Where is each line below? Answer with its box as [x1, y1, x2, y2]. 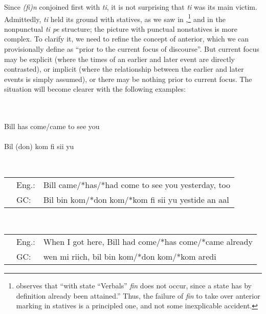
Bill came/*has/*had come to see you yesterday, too [43, 178, 231, 191]
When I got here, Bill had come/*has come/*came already [43, 236, 253, 248]
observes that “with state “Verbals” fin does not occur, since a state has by [16, 280, 252, 291]
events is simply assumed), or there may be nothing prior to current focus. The [4, 73, 252, 84]
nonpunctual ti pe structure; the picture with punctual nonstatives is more [4, 23, 237, 34]
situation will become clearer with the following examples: [4, 83, 186, 94]
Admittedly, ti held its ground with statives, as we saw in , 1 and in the [4, 12, 226, 24]
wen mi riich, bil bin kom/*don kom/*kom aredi [43, 250, 216, 263]
